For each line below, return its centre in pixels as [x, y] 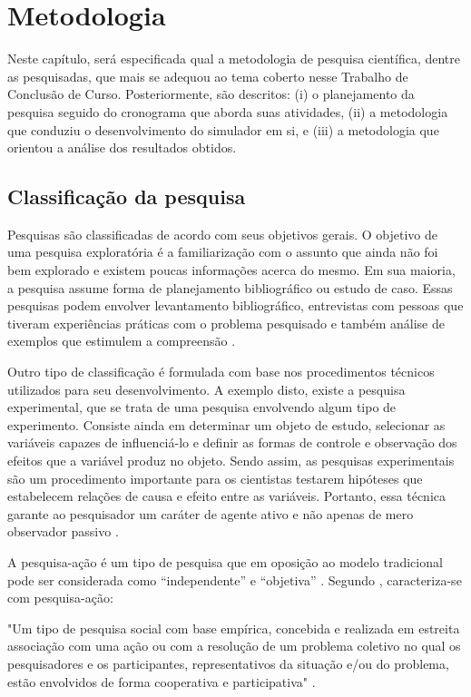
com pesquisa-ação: [60, 598]
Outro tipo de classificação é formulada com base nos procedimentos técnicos [221, 372]
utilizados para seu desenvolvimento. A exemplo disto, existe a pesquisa [206, 389]
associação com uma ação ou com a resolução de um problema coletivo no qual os [234, 646]
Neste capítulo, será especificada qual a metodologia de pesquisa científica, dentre [234, 59]
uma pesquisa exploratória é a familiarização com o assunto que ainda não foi [223, 252]
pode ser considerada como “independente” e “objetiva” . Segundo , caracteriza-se [235, 579]
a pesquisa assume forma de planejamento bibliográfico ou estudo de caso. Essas [230, 287]
